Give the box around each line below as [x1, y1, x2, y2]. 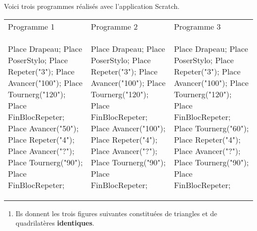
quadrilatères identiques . [15, 218, 94, 228]
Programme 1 [8, 20, 55, 32]
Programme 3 [173, 20, 221, 32]
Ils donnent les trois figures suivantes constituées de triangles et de [15, 208, 217, 218]
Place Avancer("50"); [8, 122, 79, 134]
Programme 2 [90, 20, 138, 32]
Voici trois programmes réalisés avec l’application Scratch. [4, 1, 180, 11]
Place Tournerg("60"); [173, 122, 249, 134]
